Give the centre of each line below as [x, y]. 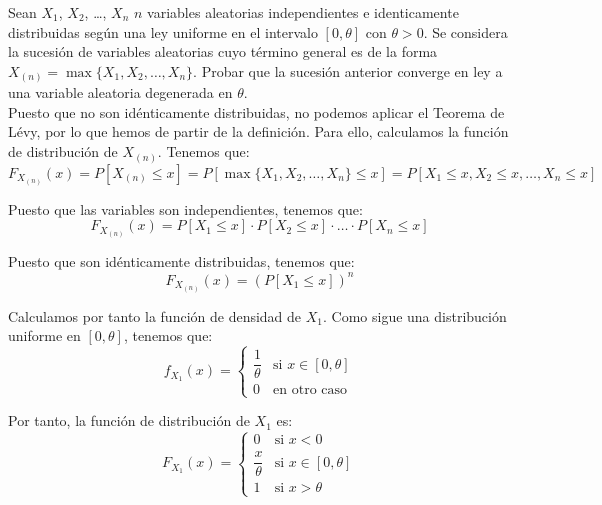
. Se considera [465, 31]
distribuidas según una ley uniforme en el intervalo [163, 31]
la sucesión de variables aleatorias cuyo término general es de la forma [223, 51]
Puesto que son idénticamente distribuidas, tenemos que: [181, 261]
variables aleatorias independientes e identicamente [303, 12]
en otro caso [310, 390]
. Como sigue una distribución [415, 315]
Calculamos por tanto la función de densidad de [155, 315]
